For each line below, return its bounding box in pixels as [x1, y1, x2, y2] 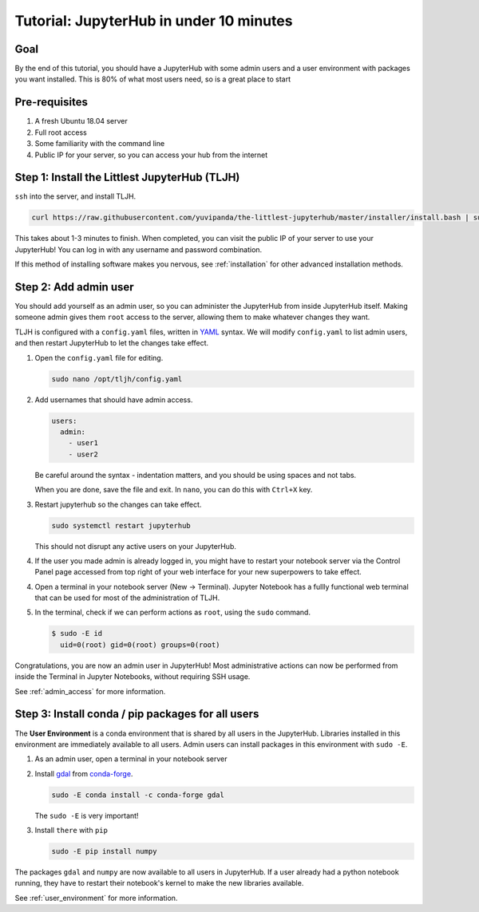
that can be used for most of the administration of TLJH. [34, 593, 220, 602]
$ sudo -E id [51, 629, 103, 638]
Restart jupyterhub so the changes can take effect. [34, 499, 202, 509]
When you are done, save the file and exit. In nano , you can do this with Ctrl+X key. [34, 485, 313, 495]
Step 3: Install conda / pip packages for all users [14, 707, 259, 721]
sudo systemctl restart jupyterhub [51, 521, 191, 530]
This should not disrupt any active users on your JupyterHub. [34, 541, 237, 551]
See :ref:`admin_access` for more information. [14, 686, 166, 696]
